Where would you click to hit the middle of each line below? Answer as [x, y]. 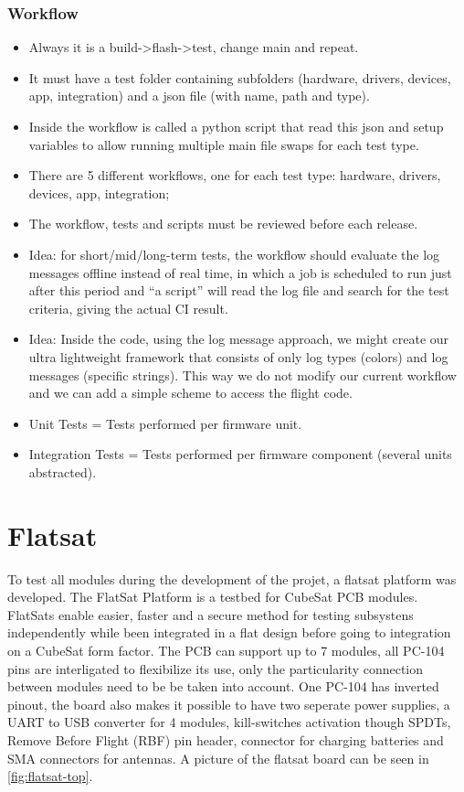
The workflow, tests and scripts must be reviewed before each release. [223, 224]
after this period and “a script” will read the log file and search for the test [239, 290]
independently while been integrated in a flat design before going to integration [229, 632]
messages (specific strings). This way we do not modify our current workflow [243, 375]
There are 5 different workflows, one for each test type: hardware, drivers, [235, 175]
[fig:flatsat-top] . [50, 776]
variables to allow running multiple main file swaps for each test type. [224, 144]
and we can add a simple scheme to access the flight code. [190, 393]
